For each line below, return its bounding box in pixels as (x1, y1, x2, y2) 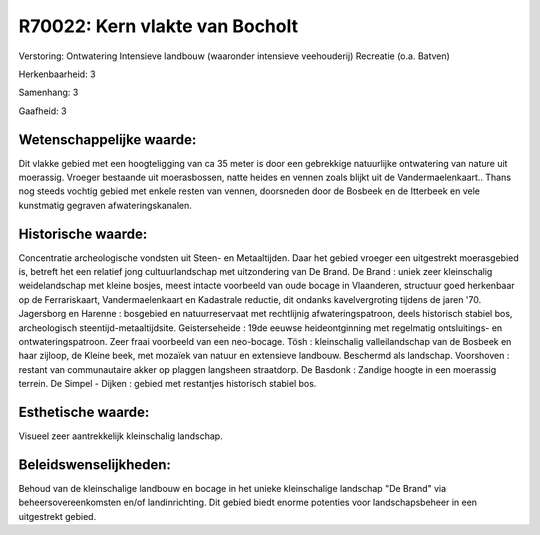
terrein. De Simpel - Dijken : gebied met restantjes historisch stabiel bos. (18, 378, 317, 390)
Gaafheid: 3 (18, 105, 67, 117)
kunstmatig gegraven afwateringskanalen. (18, 199, 192, 211)
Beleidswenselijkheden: (18, 456, 172, 473)
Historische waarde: (18, 225, 148, 242)
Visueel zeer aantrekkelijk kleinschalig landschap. (18, 430, 224, 442)
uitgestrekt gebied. (18, 510, 97, 522)
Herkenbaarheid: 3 (18, 68, 96, 80)
